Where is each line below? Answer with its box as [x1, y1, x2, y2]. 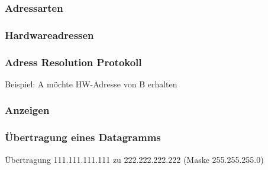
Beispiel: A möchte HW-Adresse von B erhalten [5, 77, 177, 90]
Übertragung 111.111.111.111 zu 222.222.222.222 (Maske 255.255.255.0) [5, 153, 264, 165]
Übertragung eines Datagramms [5, 130, 161, 145]
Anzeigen [5, 103, 50, 117]
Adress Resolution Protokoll [5, 54, 142, 69]
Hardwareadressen [5, 27, 94, 42]
